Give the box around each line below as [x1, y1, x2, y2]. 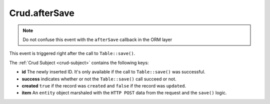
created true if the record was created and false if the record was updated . [21, 82, 186, 88]
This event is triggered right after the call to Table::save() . [9, 50, 135, 56]
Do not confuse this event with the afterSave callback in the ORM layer [22, 36, 172, 42]
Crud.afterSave [9, 7, 74, 18]
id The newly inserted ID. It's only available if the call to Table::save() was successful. [21, 69, 205, 75]
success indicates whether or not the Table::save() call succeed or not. [21, 75, 177, 82]
